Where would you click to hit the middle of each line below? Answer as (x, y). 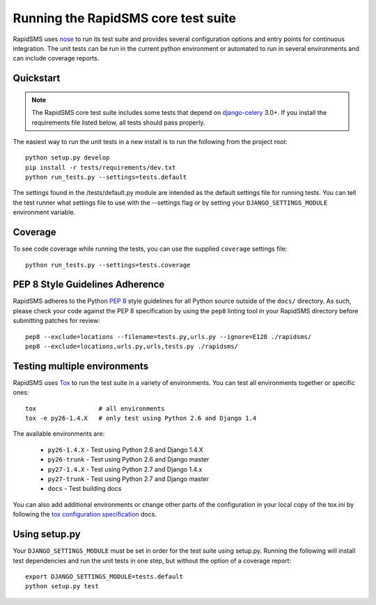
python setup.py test (62, 586)
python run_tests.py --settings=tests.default (106, 177)
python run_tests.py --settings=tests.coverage (108, 265)
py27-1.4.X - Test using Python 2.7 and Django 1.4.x (125, 469)
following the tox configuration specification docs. (85, 514)
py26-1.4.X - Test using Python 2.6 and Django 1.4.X (125, 450)
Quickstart (37, 78)
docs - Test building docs (85, 489)
